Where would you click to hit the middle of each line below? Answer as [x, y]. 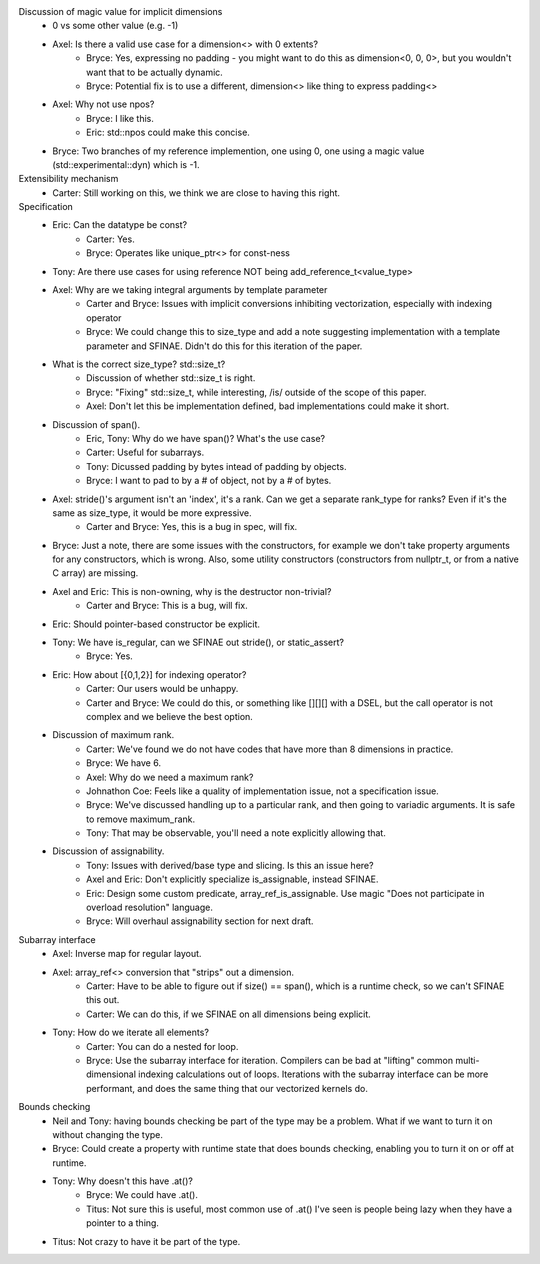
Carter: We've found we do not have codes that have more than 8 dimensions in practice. [270, 749]
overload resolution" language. [150, 907]
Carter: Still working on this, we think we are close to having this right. [196, 192]
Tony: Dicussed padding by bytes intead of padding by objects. [216, 466]
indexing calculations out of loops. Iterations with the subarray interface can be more [313, 1074]
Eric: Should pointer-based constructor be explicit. [156, 624]
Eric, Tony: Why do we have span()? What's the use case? [205, 438]
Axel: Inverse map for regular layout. [127, 954]
